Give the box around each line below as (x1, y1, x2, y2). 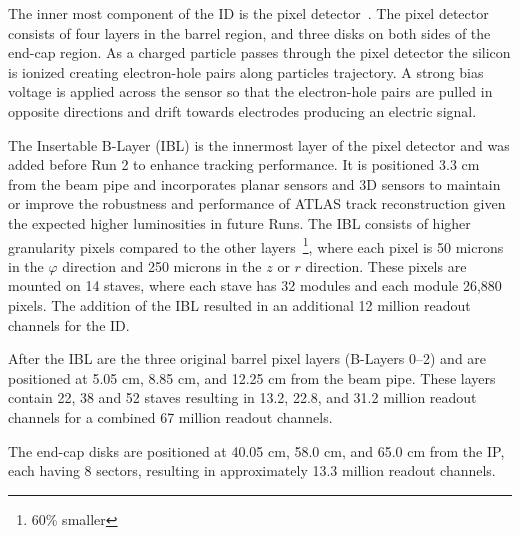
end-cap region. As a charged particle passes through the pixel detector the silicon (8, 42, 511, 63)
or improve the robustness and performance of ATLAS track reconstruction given (8, 193, 506, 214)
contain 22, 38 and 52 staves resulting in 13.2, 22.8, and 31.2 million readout (8, 387, 477, 408)
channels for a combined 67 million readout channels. (8, 406, 333, 427)
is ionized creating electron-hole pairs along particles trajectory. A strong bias (8, 61, 484, 82)
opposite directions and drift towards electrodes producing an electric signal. (8, 100, 477, 121)
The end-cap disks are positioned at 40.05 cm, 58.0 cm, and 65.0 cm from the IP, (8, 440, 505, 461)
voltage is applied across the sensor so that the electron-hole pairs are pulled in (8, 81, 493, 102)
